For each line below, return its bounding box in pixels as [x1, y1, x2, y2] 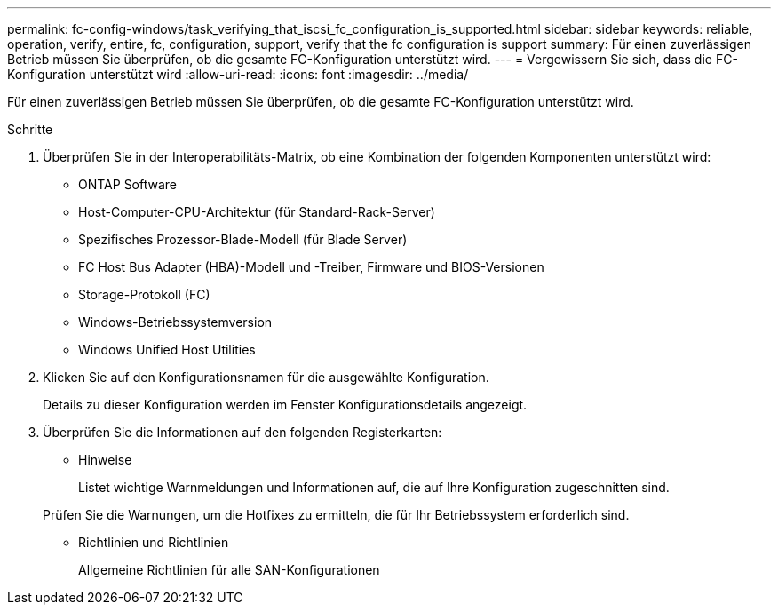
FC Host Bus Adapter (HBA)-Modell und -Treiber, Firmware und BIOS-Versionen [78, 259, 544, 274]
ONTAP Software [78, 177, 178, 192]
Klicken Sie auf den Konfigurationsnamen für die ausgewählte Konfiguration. [43, 370, 489, 385]
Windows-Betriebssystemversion [78, 314, 273, 330]
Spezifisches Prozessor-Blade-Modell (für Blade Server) [78, 232, 408, 247]
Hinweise [78, 452, 132, 467]
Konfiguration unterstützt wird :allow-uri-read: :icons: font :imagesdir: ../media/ [7, 67, 469, 82]
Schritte [7, 122, 53, 137]
